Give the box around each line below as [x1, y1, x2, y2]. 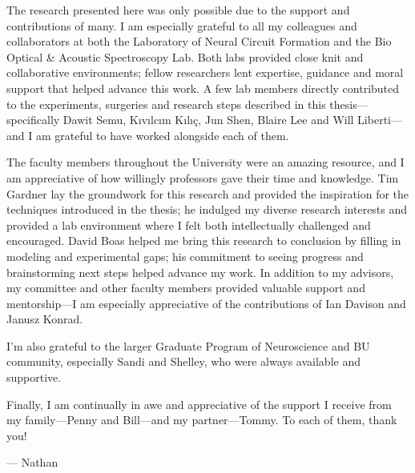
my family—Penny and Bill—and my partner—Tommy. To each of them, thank [6, 411, 397, 428]
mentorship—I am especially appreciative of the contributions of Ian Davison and [6, 295, 406, 311]
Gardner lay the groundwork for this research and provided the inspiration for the [6, 185, 409, 202]
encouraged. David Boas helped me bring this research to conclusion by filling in [6, 232, 401, 249]
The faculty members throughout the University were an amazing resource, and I [6, 154, 405, 170]
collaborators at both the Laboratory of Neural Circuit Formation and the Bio [6, 33, 392, 50]
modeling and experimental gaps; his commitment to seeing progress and [6, 247, 364, 264]
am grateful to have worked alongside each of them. [35, 126, 289, 143]
